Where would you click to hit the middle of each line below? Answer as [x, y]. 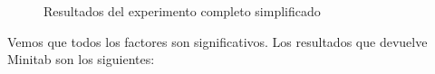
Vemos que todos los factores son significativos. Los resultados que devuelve [217, 41]
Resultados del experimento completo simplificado [182, 11]
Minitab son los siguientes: [81, 59]
